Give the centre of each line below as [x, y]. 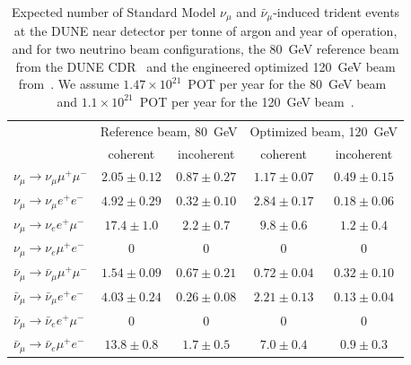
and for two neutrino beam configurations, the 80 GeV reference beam [205, 49]
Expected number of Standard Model [114, 12]
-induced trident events [337, 12]
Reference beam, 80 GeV [169, 130]
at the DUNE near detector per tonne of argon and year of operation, [205, 31]
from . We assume [69, 84]
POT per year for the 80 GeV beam [287, 84]
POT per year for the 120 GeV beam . [247, 101]
